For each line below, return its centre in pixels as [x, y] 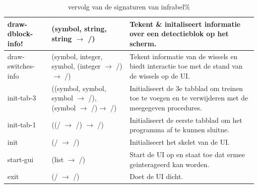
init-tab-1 [22, 125]
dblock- [20, 34]
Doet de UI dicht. [156, 176]
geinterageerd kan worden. [169, 164]
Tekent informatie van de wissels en [184, 56]
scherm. [143, 43]
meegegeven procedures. [166, 107]
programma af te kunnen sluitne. [180, 130]
